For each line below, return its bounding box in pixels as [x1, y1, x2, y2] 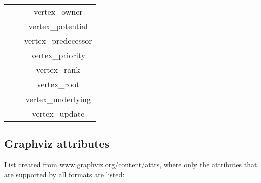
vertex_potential [28, 20, 88, 32]
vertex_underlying [25, 93, 91, 105]
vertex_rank [36, 64, 80, 75]
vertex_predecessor [24, 35, 92, 46]
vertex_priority [31, 49, 86, 61]
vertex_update [32, 108, 85, 119]
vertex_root [37, 78, 80, 90]
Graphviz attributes [4, 136, 110, 151]
